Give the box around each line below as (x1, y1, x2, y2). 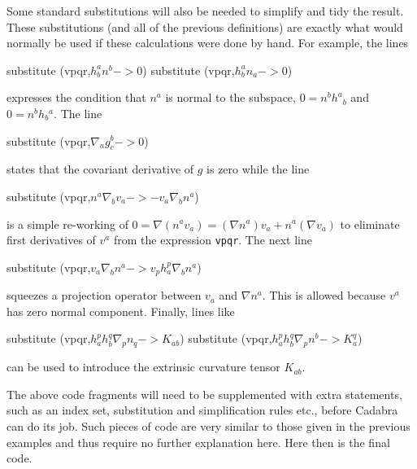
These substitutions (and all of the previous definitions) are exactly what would (7, 18, 403, 35)
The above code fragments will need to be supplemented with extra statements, (7, 385, 402, 402)
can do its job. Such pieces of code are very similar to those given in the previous (7, 418, 410, 435)
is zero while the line (206, 160, 310, 178)
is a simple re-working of (7, 215, 128, 232)
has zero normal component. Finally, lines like (7, 302, 235, 319)
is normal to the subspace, (165, 89, 296, 106)
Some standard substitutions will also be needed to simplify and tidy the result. (7, 2, 404, 19)
